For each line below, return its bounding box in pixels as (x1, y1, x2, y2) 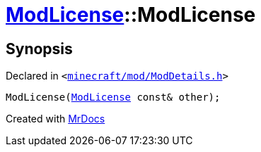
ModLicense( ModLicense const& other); (6, 91, 221, 103)
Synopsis (6, 39, 73, 58)
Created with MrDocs (6, 113, 105, 125)
